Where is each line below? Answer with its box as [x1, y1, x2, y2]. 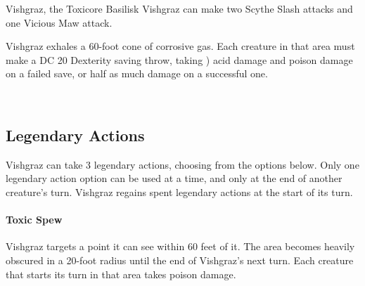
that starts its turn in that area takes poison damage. [6, 266, 236, 281]
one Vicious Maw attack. [6, 15, 113, 30]
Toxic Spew [6, 212, 63, 227]
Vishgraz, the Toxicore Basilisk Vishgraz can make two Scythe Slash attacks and [6, 1, 353, 15]
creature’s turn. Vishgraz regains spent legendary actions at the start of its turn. [6, 184, 353, 199]
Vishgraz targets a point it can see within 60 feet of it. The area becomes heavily [6, 239, 355, 254]
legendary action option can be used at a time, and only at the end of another [6, 171, 342, 186]
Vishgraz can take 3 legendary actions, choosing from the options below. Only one [6, 157, 359, 171]
